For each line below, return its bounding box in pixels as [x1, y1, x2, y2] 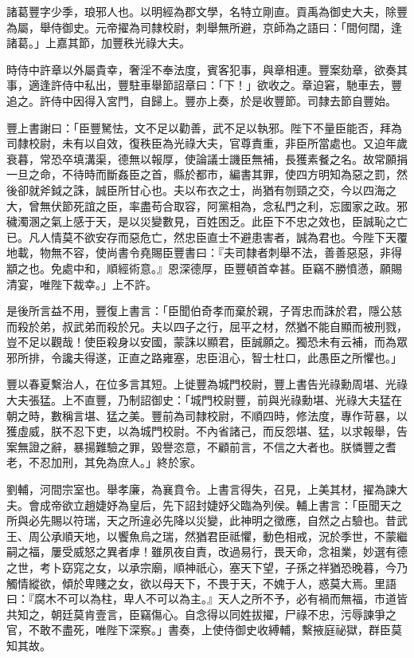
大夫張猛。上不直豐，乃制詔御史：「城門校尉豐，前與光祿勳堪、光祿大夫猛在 [6, 392, 402, 408]
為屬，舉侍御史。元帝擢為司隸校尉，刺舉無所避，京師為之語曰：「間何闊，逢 [6, 18, 402, 35]
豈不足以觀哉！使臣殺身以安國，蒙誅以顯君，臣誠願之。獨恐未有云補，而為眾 [6, 333, 408, 350]
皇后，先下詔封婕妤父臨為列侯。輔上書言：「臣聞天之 [128, 496, 402, 513]
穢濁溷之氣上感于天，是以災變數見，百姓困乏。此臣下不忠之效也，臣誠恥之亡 [6, 213, 408, 230]
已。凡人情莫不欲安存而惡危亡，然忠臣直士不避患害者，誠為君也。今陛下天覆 [6, 228, 408, 245]
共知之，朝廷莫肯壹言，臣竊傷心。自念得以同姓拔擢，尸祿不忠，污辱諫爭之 [6, 605, 396, 622]
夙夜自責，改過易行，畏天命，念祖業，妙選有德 [162, 543, 408, 560]
